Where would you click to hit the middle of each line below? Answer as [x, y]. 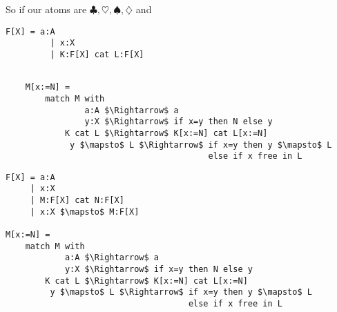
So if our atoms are [46, 9]
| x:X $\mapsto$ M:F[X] [85, 212]
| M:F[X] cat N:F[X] [77, 201]
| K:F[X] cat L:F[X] [97, 54]
